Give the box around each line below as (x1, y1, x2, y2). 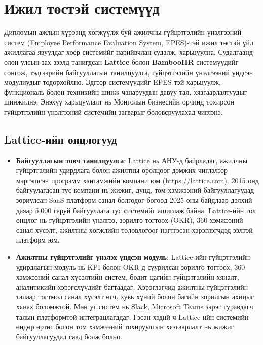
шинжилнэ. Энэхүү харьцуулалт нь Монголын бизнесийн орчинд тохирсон (4, 96, 234, 107)
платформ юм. (16, 234, 60, 245)
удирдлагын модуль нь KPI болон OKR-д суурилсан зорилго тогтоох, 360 (16, 261, 245, 272)
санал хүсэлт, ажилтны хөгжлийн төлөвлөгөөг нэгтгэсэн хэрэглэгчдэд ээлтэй (16, 224, 253, 235)
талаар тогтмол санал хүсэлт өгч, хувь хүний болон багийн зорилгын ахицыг (16, 291, 254, 302)
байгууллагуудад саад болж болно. (16, 331, 123, 341)
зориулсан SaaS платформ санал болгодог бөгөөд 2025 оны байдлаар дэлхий (16, 195, 252, 205)
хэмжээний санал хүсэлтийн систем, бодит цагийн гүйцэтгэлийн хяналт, (16, 271, 239, 282)
